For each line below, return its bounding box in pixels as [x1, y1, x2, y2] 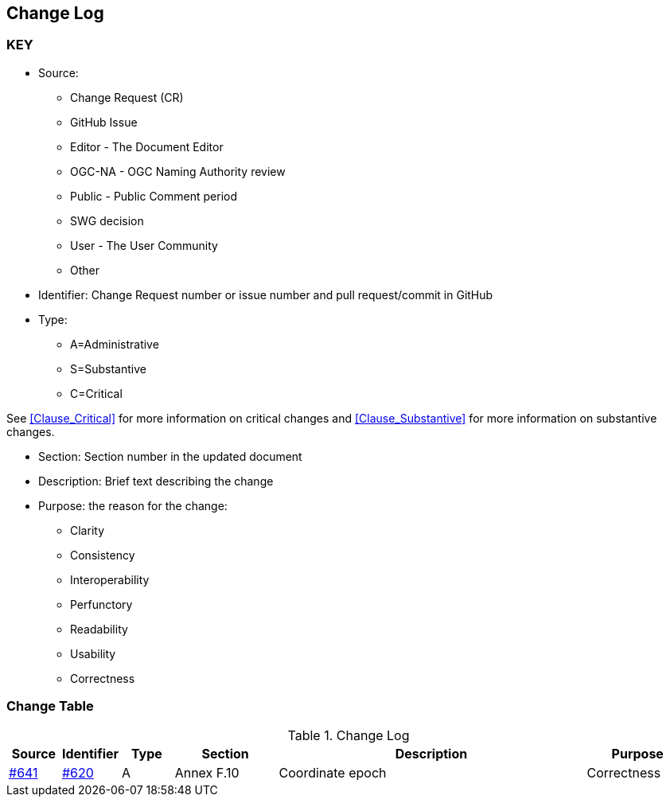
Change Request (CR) [70, 90, 184, 104]
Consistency [70, 548, 135, 562]
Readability [70, 622, 128, 636]
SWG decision [70, 213, 144, 228]
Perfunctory [70, 597, 133, 611]
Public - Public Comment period [70, 189, 237, 203]
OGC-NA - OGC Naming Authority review [70, 164, 286, 178]
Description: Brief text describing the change [38, 474, 274, 488]
